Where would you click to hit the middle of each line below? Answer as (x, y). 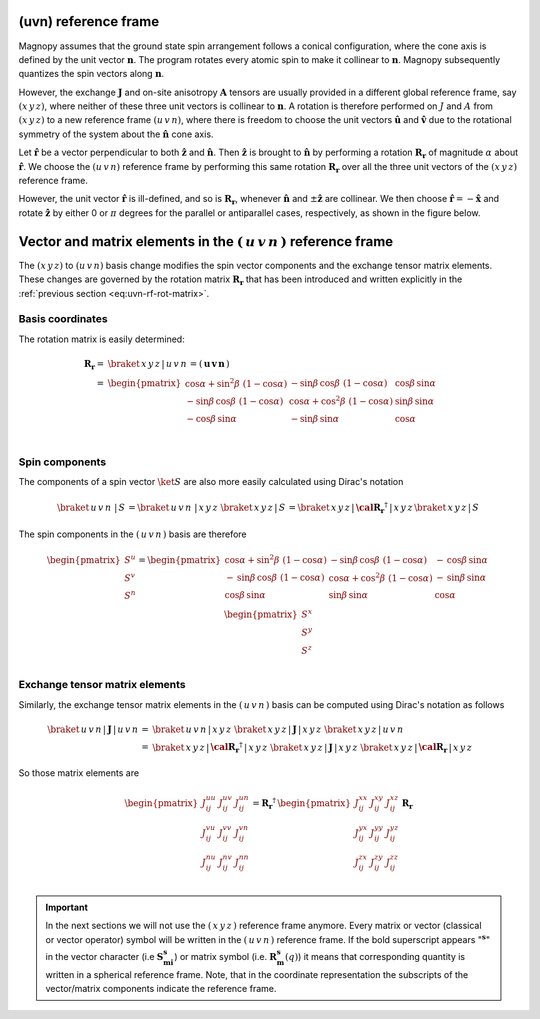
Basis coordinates (63, 319)
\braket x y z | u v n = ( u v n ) (168, 363)
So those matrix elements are (79, 773)
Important (67, 907)
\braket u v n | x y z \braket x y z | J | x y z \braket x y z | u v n (277, 729)
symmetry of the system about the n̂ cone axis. (116, 134)
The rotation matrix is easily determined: (101, 339)
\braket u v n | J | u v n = (97, 729)
